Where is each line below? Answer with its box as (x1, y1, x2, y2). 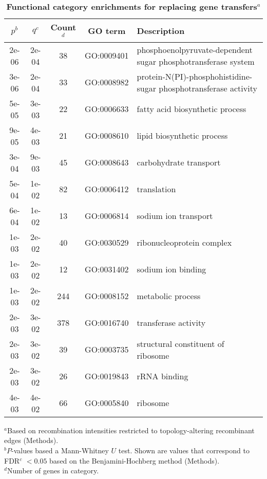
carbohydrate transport (137, 156, 221, 169)
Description (137, 24, 185, 36)
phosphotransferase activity (159, 82, 257, 94)
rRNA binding (137, 370, 188, 382)
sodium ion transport (137, 210, 213, 222)
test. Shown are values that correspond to (118, 445, 250, 455)
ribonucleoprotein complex (137, 236, 232, 249)
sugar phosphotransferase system (137, 55, 255, 67)
